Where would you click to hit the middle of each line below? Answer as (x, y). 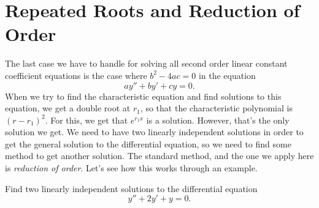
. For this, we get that (86, 120)
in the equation (227, 75)
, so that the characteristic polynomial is (216, 108)
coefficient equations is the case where (76, 75)
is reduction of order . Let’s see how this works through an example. (131, 168)
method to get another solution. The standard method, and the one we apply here (159, 156)
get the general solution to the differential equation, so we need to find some (148, 143)
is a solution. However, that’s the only (218, 120)
